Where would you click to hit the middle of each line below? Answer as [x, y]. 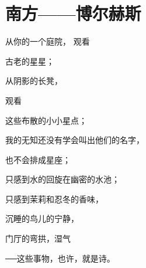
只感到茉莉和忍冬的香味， [54, 199]
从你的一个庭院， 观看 [48, 41]
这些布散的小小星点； [46, 120]
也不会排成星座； [38, 159]
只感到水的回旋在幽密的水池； [62, 179]
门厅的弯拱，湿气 [38, 238]
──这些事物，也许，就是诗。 [60, 258]
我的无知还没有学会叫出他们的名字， [75, 140]
